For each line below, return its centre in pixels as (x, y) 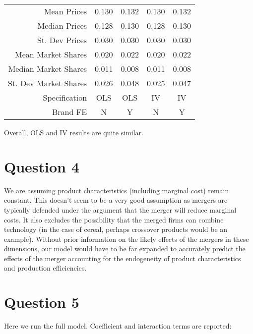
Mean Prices (65, 11)
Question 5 (42, 302)
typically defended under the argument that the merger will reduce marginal (120, 209)
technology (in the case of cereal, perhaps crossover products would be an (116, 229)
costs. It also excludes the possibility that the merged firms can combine (114, 219)
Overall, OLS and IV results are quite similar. (74, 132)
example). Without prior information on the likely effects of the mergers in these (126, 239)
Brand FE (70, 112)
